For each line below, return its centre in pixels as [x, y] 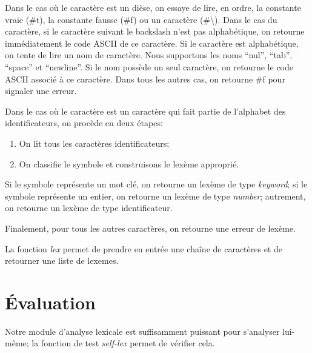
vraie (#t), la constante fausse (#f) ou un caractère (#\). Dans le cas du [141, 19]
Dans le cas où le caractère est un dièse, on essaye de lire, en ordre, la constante [153, 7]
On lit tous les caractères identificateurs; [94, 143]
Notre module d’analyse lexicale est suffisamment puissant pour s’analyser [142, 331]
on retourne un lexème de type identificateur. [89, 208]
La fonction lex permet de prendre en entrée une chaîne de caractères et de [144, 248]
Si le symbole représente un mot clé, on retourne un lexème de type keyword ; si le [156, 184]
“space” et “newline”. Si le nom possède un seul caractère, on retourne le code [149, 66]
